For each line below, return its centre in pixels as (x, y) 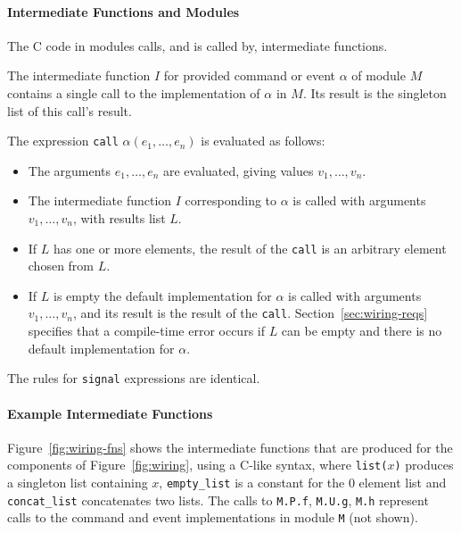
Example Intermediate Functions (110, 413)
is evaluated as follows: (263, 141)
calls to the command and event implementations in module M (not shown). (213, 517)
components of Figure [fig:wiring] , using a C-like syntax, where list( (198, 465)
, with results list (119, 218)
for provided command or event (250, 75)
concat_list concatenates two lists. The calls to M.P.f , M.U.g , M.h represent (218, 500)
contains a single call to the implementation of (134, 92)
